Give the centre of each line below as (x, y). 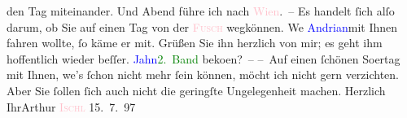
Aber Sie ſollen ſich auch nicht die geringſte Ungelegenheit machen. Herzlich (196, 90)
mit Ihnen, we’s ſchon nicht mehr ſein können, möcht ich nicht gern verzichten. (203, 74)
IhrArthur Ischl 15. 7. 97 (71, 106)
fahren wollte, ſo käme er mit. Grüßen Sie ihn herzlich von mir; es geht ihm (195, 43)
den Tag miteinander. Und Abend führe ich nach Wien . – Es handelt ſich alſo (201, 11)
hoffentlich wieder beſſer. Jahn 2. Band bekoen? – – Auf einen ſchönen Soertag (203, 58)
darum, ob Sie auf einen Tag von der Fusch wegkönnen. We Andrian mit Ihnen (202, 26)
